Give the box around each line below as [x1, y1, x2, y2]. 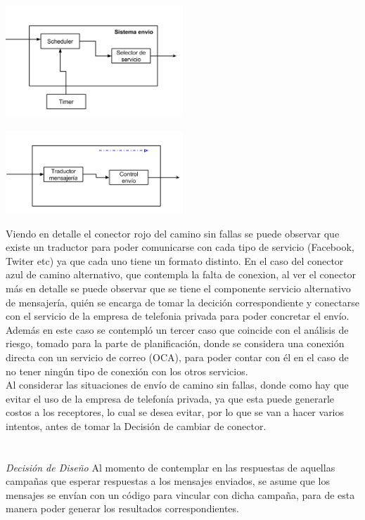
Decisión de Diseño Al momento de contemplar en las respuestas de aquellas [6, 460, 335, 474]
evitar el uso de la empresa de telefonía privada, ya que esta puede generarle [6, 391, 335, 405]
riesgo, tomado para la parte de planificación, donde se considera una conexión [6, 336, 345, 351]
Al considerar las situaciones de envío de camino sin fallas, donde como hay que [6, 377, 349, 392]
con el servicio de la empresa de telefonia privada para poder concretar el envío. [6, 308, 350, 323]
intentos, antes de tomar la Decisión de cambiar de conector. [6, 418, 267, 433]
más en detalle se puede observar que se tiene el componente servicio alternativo [6, 280, 351, 295]
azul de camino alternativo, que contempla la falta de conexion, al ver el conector [6, 267, 356, 282]
